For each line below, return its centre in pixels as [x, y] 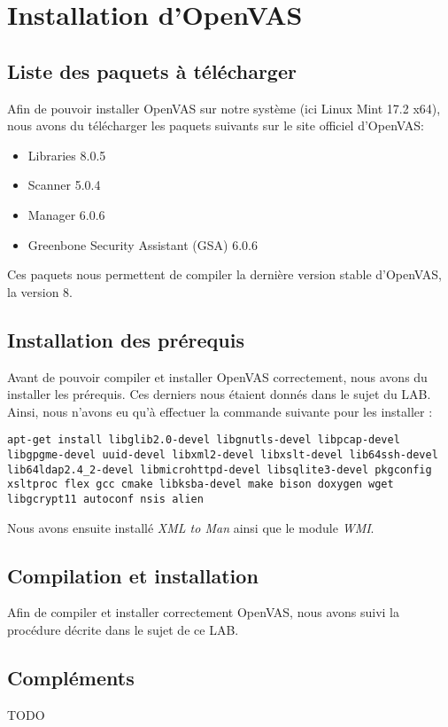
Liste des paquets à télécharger [152, 70]
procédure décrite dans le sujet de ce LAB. [123, 629]
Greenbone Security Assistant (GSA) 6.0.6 [143, 244]
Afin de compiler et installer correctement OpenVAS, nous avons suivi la [204, 612]
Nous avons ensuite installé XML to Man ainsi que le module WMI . [191, 527]
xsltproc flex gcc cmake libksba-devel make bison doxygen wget [201, 485]
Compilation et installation [133, 575]
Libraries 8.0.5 [67, 155]
